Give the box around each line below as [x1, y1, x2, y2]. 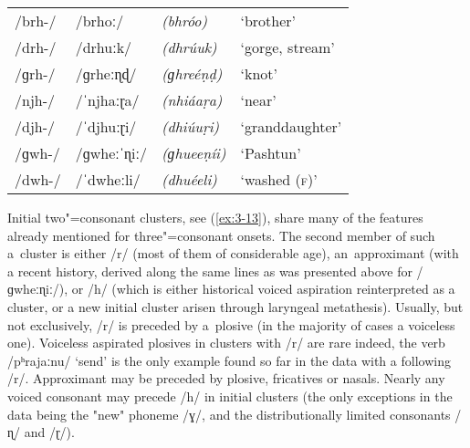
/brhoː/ [75, 10, 124, 31]
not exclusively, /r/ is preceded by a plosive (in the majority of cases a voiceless [7, 315, 455, 334]
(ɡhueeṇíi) [161, 142, 226, 163]
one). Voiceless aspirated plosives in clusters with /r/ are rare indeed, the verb [7, 333, 445, 352]
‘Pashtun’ [240, 142, 301, 163]
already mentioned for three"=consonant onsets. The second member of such [7, 225, 435, 245]
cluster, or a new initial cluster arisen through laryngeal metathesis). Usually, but [7, 297, 464, 316]
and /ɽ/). [24, 422, 75, 442]
